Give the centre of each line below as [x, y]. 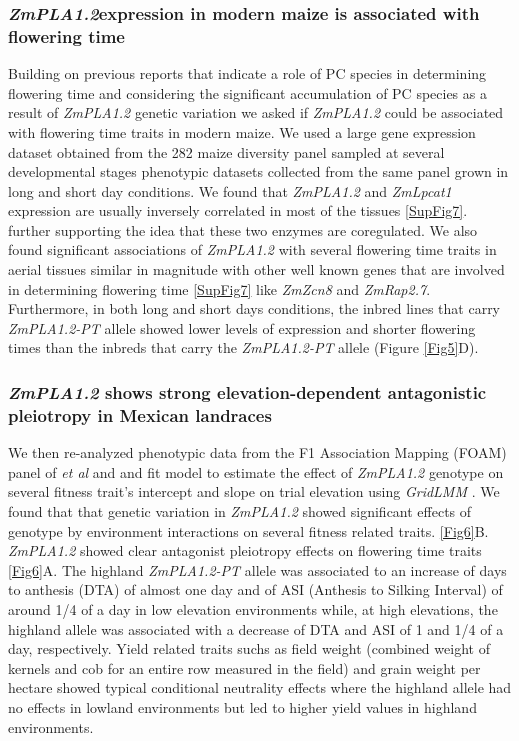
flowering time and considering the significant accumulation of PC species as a [247, 92]
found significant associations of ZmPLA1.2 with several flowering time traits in [252, 249]
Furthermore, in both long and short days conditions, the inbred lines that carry [254, 308]
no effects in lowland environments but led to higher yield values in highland [242, 706]
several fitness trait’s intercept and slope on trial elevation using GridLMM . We [254, 491]
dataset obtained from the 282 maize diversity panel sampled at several [226, 151]
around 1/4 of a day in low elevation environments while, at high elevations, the [253, 608]
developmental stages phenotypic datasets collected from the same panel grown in [258, 171]
